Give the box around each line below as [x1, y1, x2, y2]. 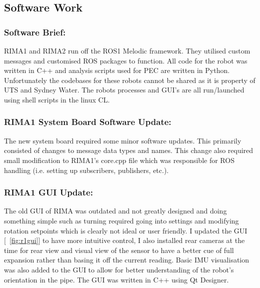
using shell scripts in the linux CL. [4, 94, 110, 104]
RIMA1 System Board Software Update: [4, 115, 171, 128]
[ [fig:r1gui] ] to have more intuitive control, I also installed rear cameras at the [4, 235, 245, 245]
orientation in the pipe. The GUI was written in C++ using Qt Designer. [4, 274, 229, 284]
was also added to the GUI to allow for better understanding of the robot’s [4, 264, 234, 274]
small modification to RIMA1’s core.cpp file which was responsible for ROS [4, 154, 234, 165]
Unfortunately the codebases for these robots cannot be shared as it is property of [4, 74, 255, 85]
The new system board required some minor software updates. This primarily [4, 135, 241, 145]
